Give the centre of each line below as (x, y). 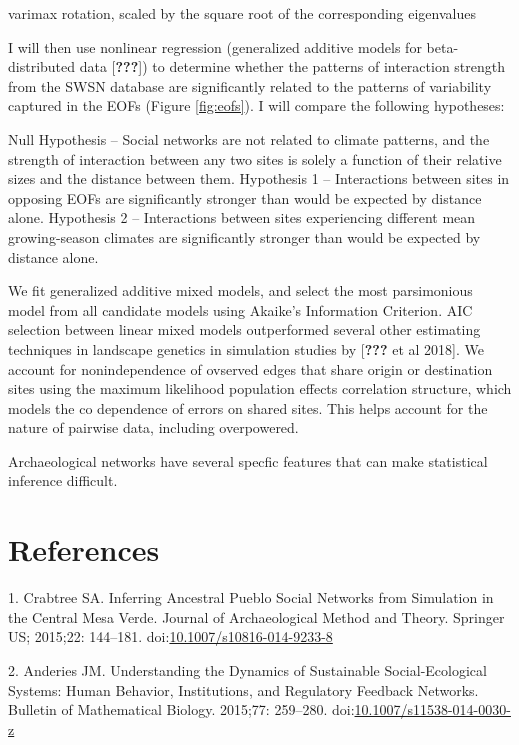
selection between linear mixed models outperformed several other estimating (244, 329)
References (84, 549)
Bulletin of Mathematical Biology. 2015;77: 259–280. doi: (181, 709)
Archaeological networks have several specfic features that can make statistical (248, 460)
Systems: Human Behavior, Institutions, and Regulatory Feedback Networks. (243, 689)
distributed (42, 66)
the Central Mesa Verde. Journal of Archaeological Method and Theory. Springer (256, 616)
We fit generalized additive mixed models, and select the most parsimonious (240, 290)
